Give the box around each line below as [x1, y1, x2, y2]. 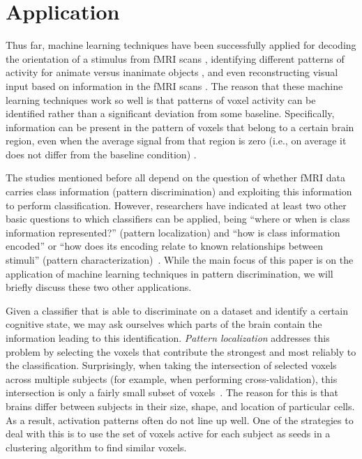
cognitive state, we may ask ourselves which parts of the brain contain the [6, 317, 322, 331]
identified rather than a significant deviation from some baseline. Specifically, [6, 106, 335, 121]
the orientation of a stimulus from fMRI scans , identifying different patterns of [6, 51, 345, 66]
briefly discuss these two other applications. [6, 280, 192, 294]
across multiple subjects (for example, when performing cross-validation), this [6, 371, 338, 386]
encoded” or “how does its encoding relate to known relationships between [6, 239, 324, 253]
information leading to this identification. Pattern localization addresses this [6, 331, 330, 345]
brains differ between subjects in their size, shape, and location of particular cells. [6, 398, 355, 413]
